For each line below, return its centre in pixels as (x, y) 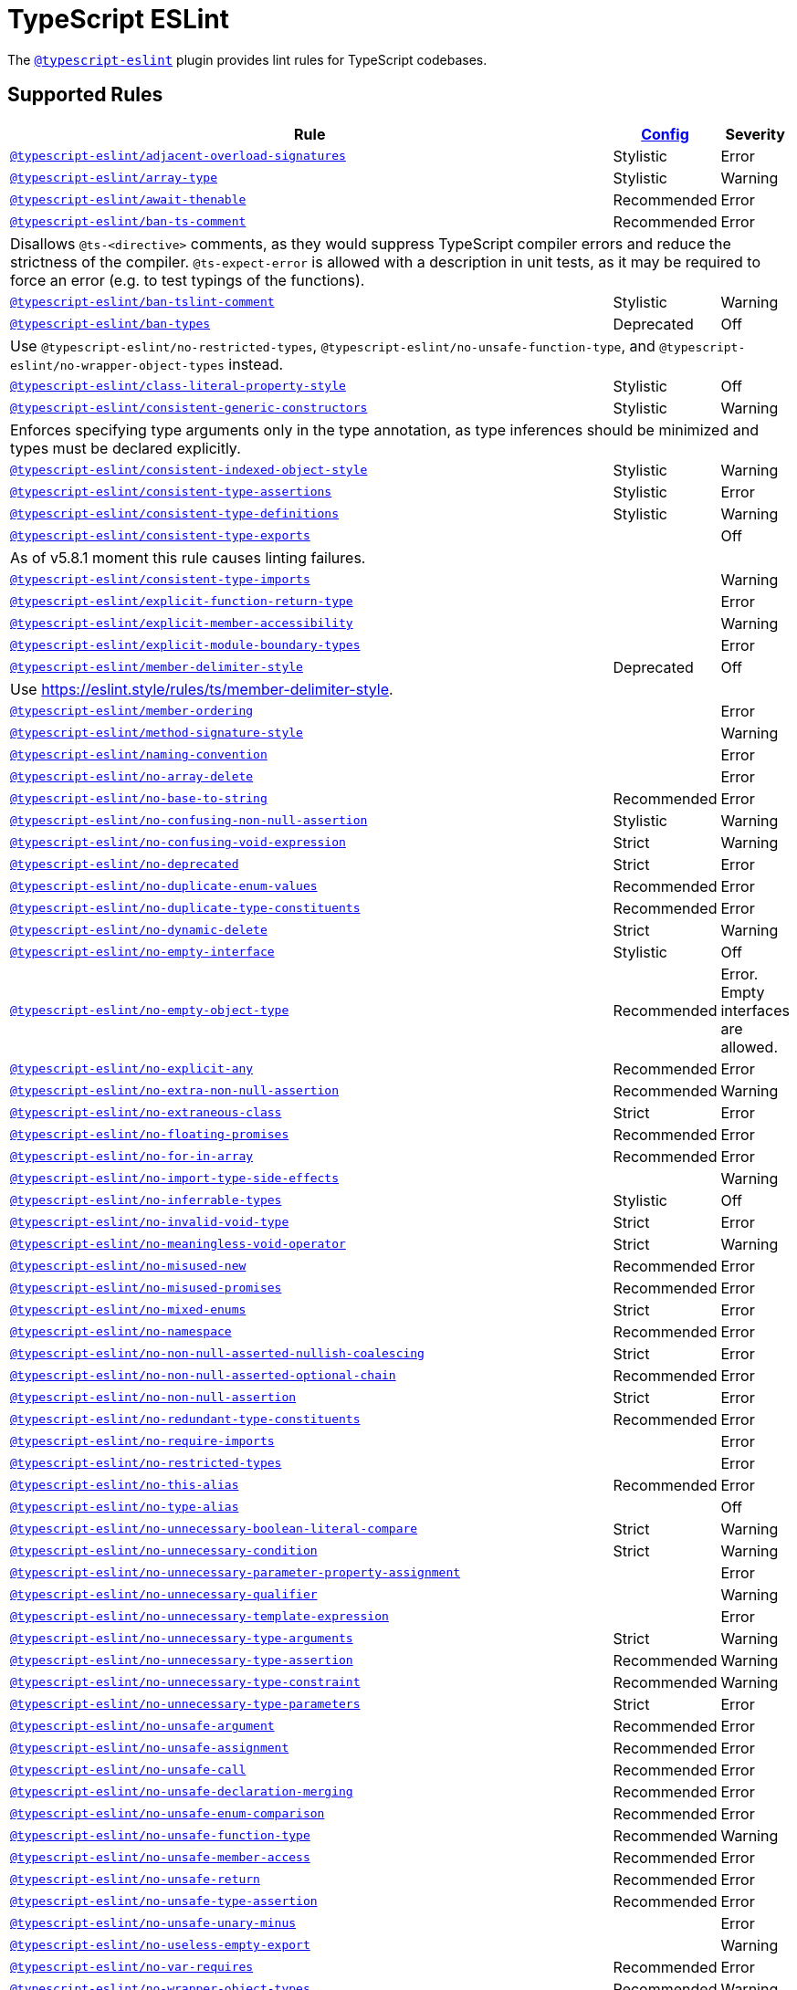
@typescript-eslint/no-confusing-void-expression (178, 843)
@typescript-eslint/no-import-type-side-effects (175, 1178)
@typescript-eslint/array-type (114, 178)
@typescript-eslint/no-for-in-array (132, 1157)
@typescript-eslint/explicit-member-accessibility (182, 623)
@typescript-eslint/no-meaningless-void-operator (178, 1244)
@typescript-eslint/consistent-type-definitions (175, 514)
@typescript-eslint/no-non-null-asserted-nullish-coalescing (217, 1354)
